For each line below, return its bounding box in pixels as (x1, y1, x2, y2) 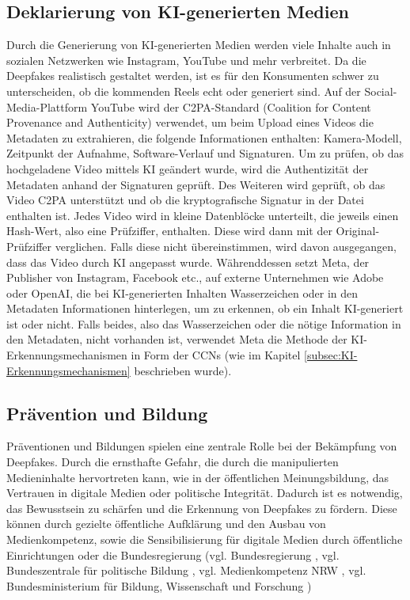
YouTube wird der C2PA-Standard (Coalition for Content (90, 98, 371, 115)
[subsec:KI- (304, 347, 358, 363)
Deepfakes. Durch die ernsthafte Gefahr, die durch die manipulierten (6, 454, 339, 470)
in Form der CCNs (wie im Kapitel (131, 347, 301, 363)
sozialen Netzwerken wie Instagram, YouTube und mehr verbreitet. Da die (6, 51, 366, 68)
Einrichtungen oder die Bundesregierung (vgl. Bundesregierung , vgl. (6, 546, 340, 563)
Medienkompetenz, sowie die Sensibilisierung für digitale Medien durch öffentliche (6, 531, 403, 548)
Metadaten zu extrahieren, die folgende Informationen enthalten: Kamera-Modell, (6, 129, 402, 146)
